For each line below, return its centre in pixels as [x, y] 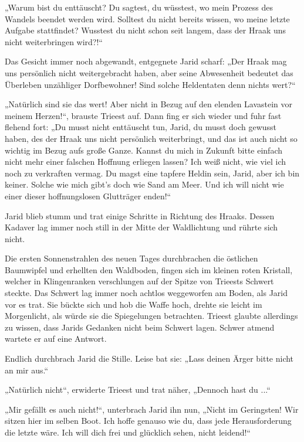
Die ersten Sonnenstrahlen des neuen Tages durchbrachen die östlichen [131, 258]
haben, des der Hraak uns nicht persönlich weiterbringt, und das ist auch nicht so [151, 138]
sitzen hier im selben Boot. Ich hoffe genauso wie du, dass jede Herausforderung [148, 421]
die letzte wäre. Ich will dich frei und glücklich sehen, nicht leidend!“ [128, 432]
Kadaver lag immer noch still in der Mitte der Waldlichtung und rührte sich [141, 227]
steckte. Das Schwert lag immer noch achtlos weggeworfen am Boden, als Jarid [146, 293]
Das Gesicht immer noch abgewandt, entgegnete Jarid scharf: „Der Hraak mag [146, 61]
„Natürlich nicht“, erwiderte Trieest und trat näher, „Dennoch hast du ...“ [138, 390]
